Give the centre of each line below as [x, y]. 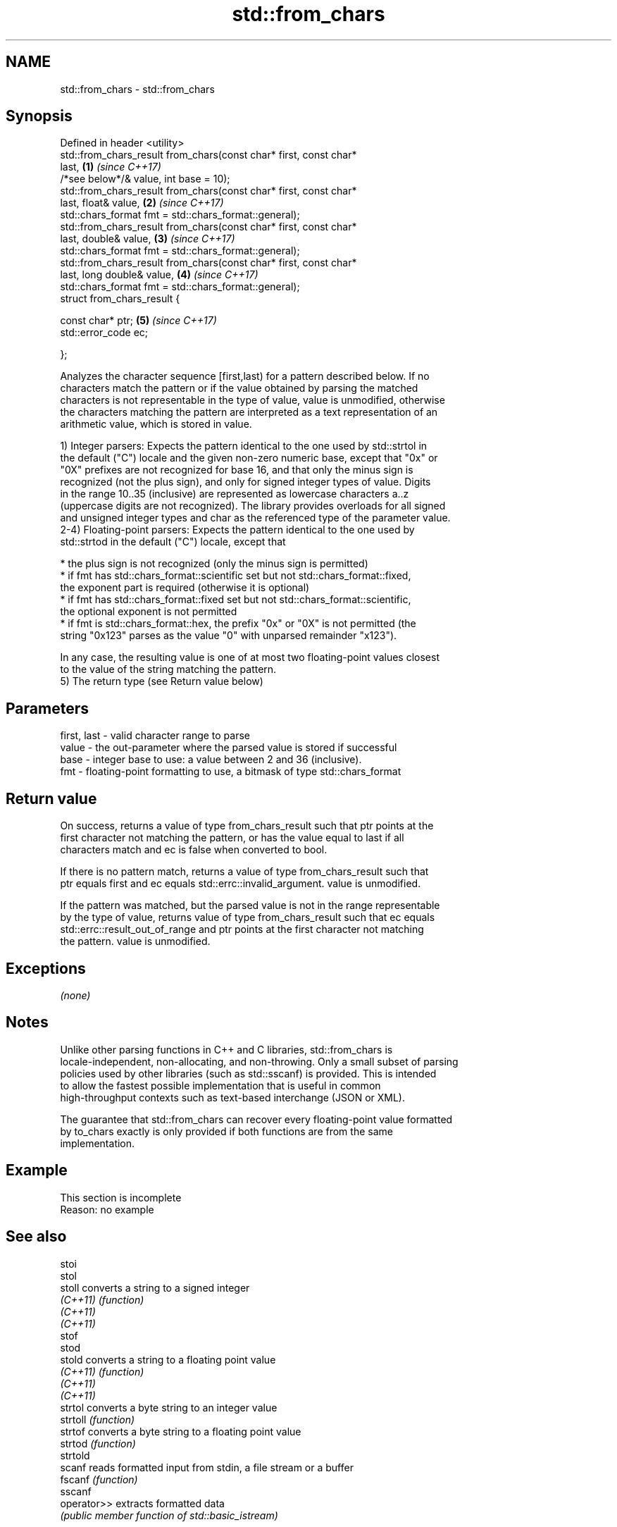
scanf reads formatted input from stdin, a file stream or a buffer [207, 1467]
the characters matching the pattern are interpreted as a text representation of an [249, 412]
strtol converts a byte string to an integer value [169, 1407]
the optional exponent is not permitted [149, 612]
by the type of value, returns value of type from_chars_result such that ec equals [248, 917]
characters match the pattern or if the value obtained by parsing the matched [239, 388]
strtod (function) [98, 1443]
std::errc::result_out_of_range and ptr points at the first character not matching [242, 929]
